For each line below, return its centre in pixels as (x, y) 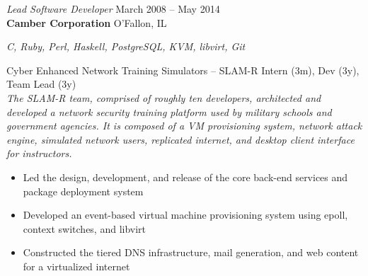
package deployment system (83, 191)
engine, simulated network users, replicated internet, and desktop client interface (180, 139)
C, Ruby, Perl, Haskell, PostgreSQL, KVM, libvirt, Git (126, 46)
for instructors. (39, 153)
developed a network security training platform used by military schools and (169, 111)
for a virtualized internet (76, 266)
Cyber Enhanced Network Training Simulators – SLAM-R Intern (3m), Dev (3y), (183, 70)
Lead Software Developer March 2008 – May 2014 (113, 8)
